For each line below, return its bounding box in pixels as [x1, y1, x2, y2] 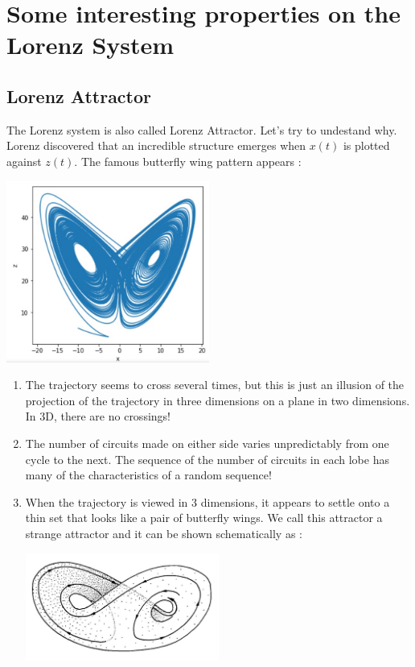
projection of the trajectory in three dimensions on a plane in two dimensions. [25, 391, 410, 408]
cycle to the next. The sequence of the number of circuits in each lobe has [25, 450, 389, 467]
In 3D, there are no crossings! [25, 408, 171, 425]
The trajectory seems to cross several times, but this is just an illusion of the [25, 376, 405, 393]
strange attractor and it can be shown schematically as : [25, 525, 302, 542]
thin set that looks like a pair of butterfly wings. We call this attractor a [25, 509, 383, 526]
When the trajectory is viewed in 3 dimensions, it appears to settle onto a [25, 493, 390, 510]
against [6, 152, 42, 169]
